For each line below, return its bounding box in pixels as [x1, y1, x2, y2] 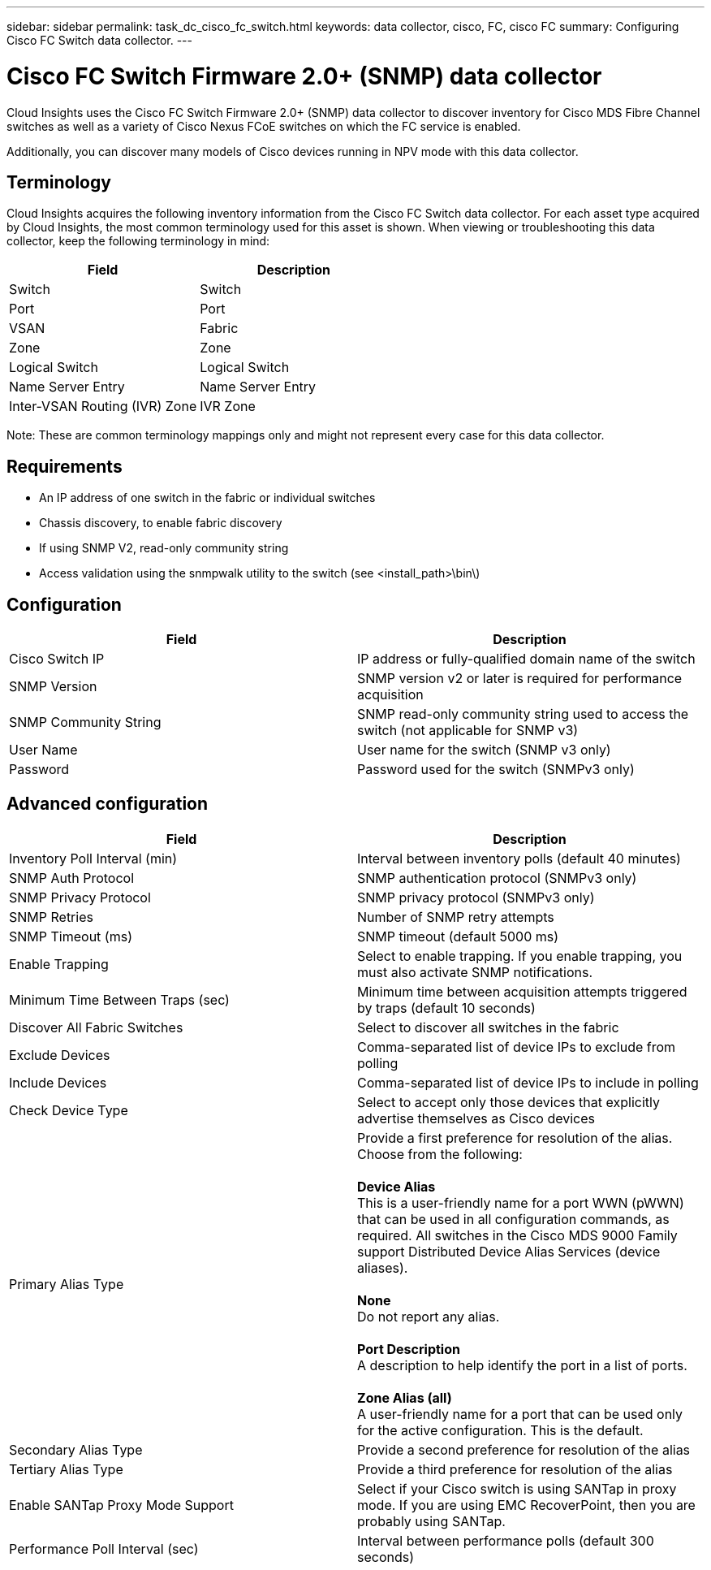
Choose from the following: [357, 1145, 523, 1162]
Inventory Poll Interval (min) [9, 850, 178, 867]
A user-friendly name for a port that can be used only [357, 1405, 683, 1422]
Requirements [6, 456, 123, 477]
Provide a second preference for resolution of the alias [357, 1441, 691, 1458]
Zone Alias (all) [357, 1389, 452, 1406]
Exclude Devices [9, 1046, 110, 1063]
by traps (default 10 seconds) [357, 999, 536, 1016]
